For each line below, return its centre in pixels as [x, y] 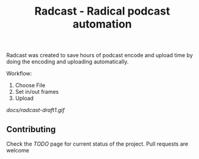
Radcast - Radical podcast [102, 11]
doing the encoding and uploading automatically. [68, 62]
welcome [18, 150]
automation [102, 24]
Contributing [31, 129]
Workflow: [19, 74]
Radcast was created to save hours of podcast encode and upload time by [100, 55]
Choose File [30, 85]
